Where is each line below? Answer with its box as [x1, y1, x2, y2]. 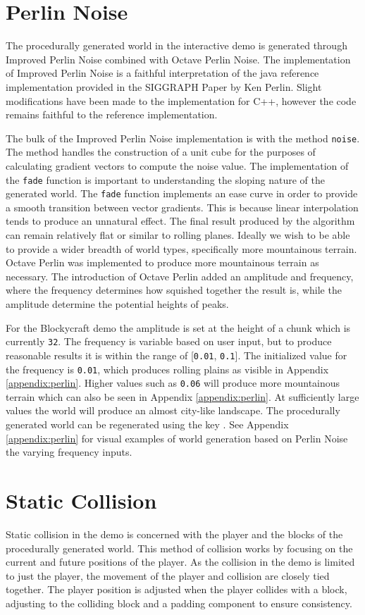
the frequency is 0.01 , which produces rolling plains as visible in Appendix [6, 361, 329, 376]
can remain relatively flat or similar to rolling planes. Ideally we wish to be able [6, 228, 350, 242]
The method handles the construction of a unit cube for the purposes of [6, 144, 316, 159]
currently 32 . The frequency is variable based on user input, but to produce [6, 334, 332, 349]
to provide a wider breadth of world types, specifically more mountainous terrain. [6, 241, 357, 256]
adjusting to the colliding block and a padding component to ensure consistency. [6, 595, 352, 610]
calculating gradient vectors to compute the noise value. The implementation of [6, 158, 349, 173]
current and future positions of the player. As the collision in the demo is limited [6, 554, 355, 569]
